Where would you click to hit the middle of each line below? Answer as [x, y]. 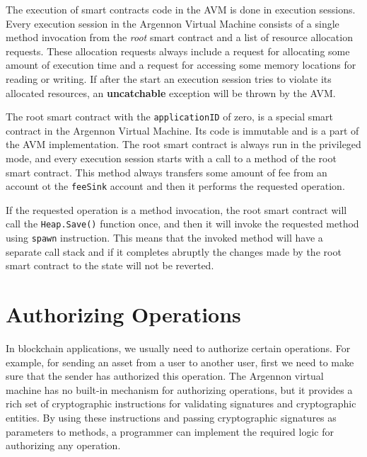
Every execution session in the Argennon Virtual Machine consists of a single [173, 23]
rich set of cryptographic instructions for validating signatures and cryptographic [181, 404]
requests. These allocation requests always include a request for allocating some [178, 51]
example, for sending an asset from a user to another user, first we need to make [180, 362]
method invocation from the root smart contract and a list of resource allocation [179, 37]
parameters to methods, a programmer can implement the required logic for [170, 431]
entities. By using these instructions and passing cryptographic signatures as [171, 418]
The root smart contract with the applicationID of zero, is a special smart [169, 117]
